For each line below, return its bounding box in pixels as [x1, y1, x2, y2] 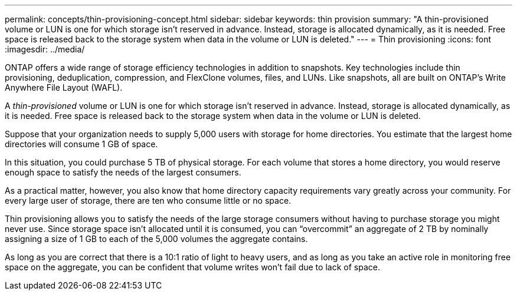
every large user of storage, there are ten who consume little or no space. [5, 195, 292, 205]
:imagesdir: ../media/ [5, 44, 85, 54]
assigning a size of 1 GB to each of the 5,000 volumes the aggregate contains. [5, 234, 308, 244]
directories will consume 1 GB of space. [5, 139, 158, 149]
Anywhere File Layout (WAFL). [5, 82, 123, 92]
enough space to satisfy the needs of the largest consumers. [5, 167, 241, 177]
